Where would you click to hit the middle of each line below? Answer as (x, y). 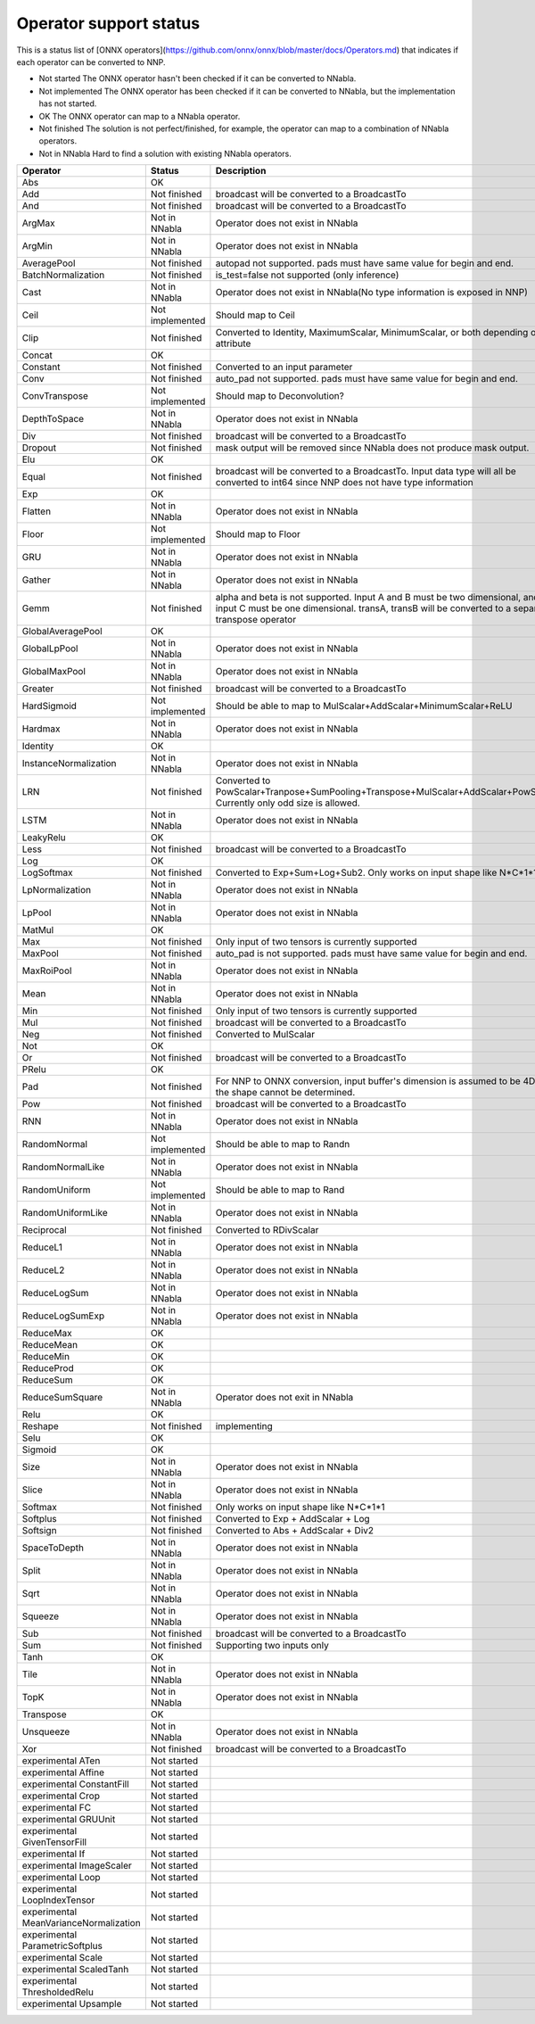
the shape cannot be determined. (285, 1093)
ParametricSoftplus (62, 1946)
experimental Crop (61, 1796)
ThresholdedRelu (58, 1992)
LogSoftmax (47, 872)
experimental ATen (61, 1761)
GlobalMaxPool (54, 672)
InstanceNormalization (69, 764)
